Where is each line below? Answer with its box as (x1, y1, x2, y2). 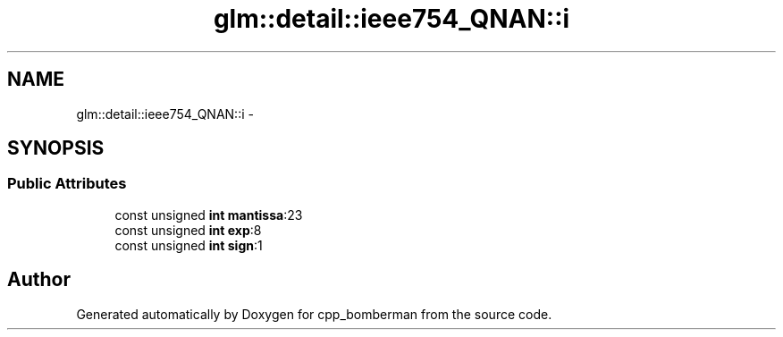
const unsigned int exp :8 (114, 222, 262, 238)
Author (7, 268, 71, 291)
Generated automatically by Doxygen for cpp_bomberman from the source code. (76, 306, 552, 322)
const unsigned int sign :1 (114, 237, 263, 253)
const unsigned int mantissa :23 (114, 206, 303, 223)
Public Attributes (7, 174, 127, 193)
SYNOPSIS (7, 137, 105, 160)
